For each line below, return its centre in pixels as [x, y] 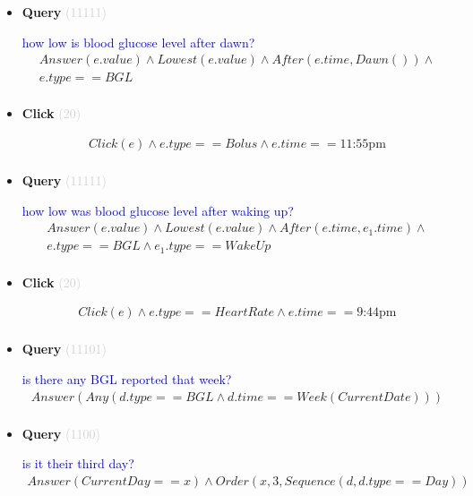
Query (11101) [64, 349]
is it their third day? [78, 463]
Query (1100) [61, 433]
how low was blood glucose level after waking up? [158, 210]
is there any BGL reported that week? [127, 378]
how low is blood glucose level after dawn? [138, 42]
